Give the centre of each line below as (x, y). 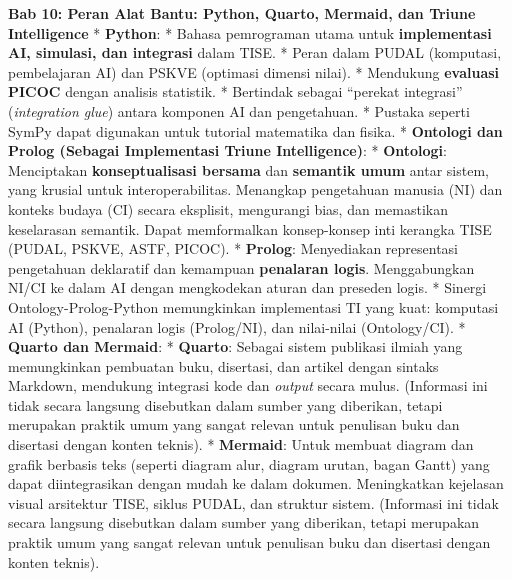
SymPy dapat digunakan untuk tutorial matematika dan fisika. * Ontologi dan (255, 130)
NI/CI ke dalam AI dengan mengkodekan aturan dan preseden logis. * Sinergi (247, 287)
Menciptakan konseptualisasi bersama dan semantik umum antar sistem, (248, 169)
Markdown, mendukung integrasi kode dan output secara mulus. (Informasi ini (248, 385)
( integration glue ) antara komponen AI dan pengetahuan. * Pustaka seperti (239, 110)
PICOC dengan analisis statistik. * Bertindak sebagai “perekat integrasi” (235, 91)
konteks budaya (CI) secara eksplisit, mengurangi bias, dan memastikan (228, 208)
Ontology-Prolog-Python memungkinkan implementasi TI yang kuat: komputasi (253, 306)
